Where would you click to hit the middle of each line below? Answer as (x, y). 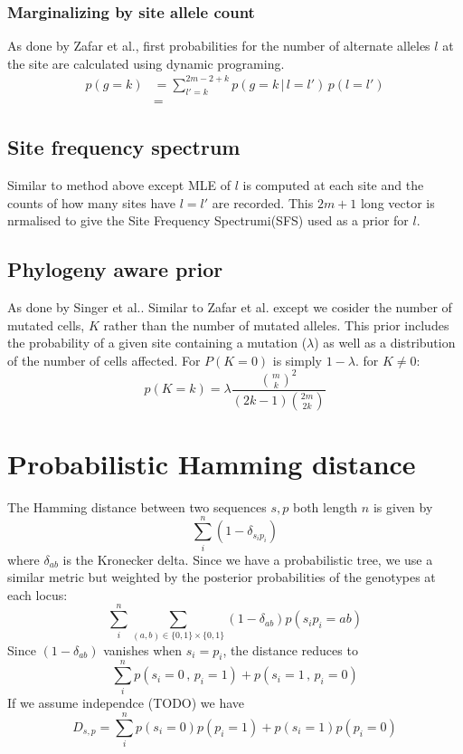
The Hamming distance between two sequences (137, 506)
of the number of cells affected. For (104, 360)
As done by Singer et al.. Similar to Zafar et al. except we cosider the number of (230, 306)
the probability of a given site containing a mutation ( (157, 343)
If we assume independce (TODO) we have (126, 703)
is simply (297, 360)
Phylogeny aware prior (115, 269)
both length (325, 506)
